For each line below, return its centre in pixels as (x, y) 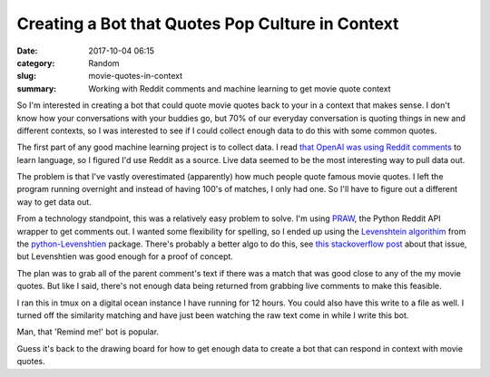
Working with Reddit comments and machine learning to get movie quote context (240, 88)
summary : (37, 88)
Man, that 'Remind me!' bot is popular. (88, 332)
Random (104, 63)
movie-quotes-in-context (136, 76)
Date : (27, 51)
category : (36, 63)
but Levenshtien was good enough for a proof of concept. (125, 256)
